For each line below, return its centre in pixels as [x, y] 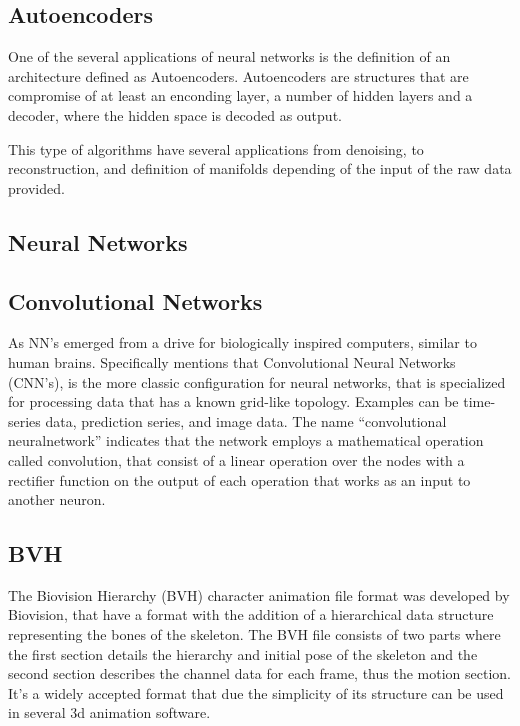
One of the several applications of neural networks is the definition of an [229, 56]
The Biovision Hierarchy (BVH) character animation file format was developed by [259, 594]
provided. [36, 187]
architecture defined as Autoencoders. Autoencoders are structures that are [238, 75]
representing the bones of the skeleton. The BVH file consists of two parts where [254, 634]
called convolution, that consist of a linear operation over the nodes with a [236, 459]
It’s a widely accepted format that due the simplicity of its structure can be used [256, 692]
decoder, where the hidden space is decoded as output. [175, 114]
